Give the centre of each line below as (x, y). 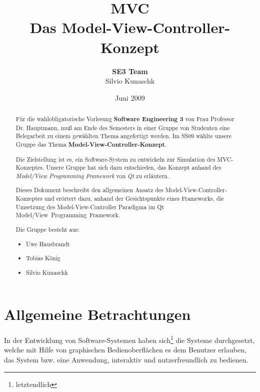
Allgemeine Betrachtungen (97, 314)
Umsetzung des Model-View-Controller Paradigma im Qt (90, 207)
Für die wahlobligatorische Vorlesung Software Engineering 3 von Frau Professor (125, 119)
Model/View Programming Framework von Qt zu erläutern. (92, 175)
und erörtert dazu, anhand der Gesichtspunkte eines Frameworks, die (134, 199)
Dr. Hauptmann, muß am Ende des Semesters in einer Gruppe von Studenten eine (123, 127)
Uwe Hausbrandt (48, 244)
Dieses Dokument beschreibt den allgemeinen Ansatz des (89, 190)
